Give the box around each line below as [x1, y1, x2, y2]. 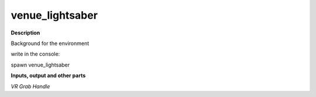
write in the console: [11, 50, 60, 58]
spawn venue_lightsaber [11, 61, 70, 68]
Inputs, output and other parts [11, 72, 86, 79]
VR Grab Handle [11, 82, 50, 90]
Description [11, 29, 40, 36]
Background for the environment [11, 40, 90, 47]
